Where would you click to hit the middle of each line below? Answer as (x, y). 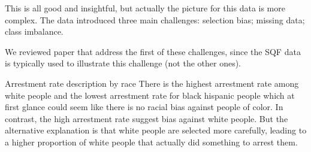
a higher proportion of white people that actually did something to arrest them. (151, 142)
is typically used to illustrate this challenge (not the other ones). (123, 63)
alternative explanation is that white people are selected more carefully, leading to (156, 130)
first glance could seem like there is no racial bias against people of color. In (144, 107)
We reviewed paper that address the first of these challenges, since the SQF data (153, 51)
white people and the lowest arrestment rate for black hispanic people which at (150, 95)
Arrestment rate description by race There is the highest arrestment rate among (152, 83)
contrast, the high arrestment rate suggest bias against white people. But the (147, 118)
